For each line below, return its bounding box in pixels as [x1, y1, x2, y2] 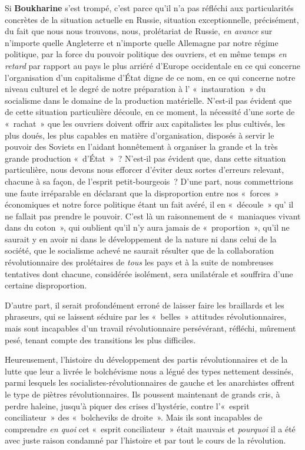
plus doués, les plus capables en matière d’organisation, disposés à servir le [5, 129, 274, 141]
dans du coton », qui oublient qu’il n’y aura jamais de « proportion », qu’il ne [5, 221, 290, 234]
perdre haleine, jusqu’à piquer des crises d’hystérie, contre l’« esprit [5, 399, 250, 412]
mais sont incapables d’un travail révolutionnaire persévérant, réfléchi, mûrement [5, 322, 296, 334]
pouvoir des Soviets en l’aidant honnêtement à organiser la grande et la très [5, 140, 278, 153]
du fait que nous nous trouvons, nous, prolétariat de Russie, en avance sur [5, 25, 273, 37]
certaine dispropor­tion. [5, 279, 87, 291]
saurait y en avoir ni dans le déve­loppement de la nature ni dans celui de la [5, 232, 277, 245]
